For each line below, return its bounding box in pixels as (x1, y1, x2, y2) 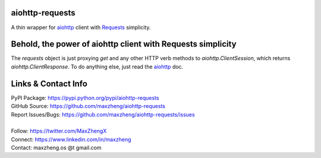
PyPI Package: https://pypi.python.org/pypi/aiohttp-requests (11, 94, 159, 101)
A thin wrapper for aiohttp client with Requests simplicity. (11, 24, 151, 31)
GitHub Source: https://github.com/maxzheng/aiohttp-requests (11, 103, 166, 110)
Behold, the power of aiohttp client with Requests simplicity (11, 39, 237, 49)
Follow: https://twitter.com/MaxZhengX (11, 128, 107, 135)
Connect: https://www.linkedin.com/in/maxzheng (11, 135, 131, 143)
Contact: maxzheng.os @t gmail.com (11, 144, 102, 151)
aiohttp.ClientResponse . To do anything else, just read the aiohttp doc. (11, 63, 184, 70)
